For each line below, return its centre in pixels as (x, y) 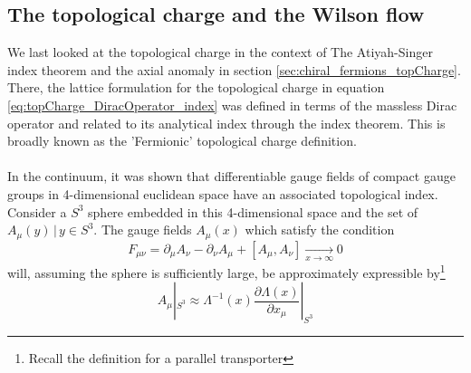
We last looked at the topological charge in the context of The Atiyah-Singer (220, 52)
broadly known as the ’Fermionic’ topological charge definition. (182, 141)
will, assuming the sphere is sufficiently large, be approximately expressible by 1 (226, 271)
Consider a (37, 211)
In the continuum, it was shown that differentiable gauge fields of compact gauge (231, 176)
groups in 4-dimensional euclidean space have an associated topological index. (223, 193)
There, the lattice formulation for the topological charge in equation (196, 87)
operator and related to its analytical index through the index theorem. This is (226, 123)
